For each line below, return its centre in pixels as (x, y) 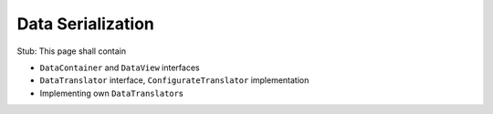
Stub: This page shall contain (72, 51)
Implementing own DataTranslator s (111, 93)
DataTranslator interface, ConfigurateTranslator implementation (174, 80)
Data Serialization (86, 24)
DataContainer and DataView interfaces (120, 67)
